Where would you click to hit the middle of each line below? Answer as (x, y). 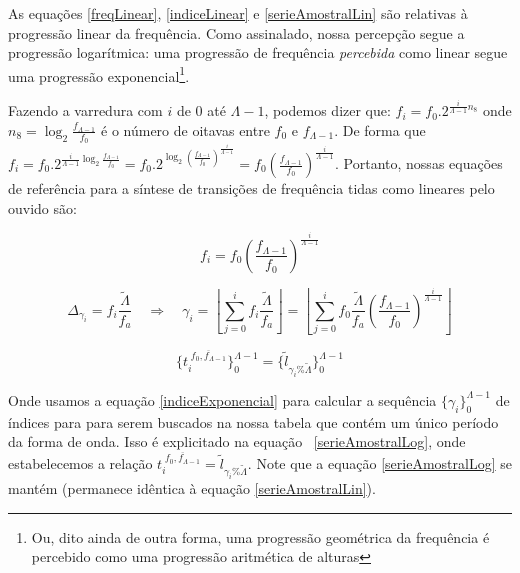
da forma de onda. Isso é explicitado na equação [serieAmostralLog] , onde (237, 441)
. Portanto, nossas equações (419, 163)
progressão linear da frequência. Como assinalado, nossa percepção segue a (236, 32)
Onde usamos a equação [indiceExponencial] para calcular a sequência (222, 399)
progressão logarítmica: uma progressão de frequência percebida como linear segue (258, 52)
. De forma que (380, 129)
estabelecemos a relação (80, 462)
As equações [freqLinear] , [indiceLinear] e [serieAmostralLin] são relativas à (238, 13)
